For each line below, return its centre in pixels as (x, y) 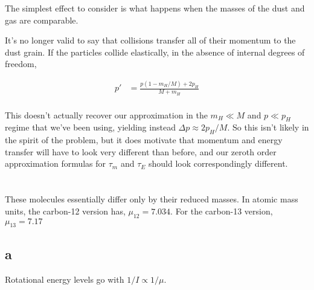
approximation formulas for (56, 163)
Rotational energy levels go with (65, 279)
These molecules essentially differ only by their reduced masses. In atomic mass (152, 199)
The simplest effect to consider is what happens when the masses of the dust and (155, 8)
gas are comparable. (42, 20)
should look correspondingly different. (218, 163)
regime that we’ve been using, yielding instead (90, 127)
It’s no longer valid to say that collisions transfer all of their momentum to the (150, 40)
